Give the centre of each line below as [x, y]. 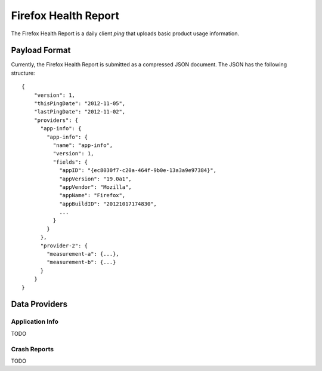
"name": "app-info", [83, 145]
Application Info [35, 321]
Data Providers [39, 304]
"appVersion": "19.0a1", [96, 179]
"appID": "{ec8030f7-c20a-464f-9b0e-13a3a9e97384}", [138, 171]
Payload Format [41, 50]
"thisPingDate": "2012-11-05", [80, 104]
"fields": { [70, 162]
